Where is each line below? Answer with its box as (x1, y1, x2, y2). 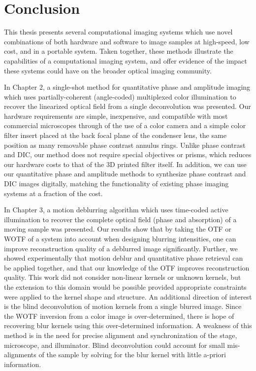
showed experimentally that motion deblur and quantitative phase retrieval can (4, 253, 243, 263)
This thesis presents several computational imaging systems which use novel (4, 27, 233, 37)
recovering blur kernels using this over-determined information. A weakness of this (4, 320, 252, 331)
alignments (4, 349, 36, 360)
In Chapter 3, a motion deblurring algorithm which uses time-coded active (4, 204, 228, 215)
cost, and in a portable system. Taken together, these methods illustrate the (4, 46, 233, 56)
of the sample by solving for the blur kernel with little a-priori (38, 349, 226, 360)
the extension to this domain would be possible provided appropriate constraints (4, 281, 247, 292)
